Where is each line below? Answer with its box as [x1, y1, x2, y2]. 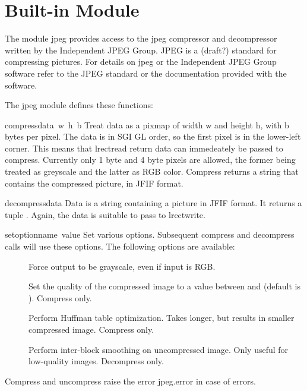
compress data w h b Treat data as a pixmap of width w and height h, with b [5, 118, 289, 131]
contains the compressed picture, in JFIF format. [5, 176, 183, 189]
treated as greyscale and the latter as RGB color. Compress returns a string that [5, 165, 299, 178]
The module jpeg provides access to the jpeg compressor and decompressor [5, 32, 277, 45]
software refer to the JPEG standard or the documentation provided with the [5, 67, 287, 79]
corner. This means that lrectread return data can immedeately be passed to [5, 141, 283, 154]
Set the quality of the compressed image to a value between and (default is [29, 280, 300, 292]
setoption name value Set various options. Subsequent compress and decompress [5, 228, 295, 241]
